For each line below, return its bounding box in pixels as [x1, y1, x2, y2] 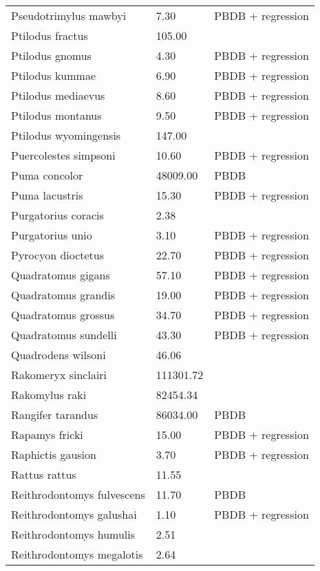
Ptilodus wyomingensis [11, 127, 121, 143]
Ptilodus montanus [11, 107, 102, 123]
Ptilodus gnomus [11, 47, 92, 63]
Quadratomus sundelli [11, 327, 117, 343]
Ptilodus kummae [11, 67, 96, 83]
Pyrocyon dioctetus [11, 247, 105, 263]
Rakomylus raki [11, 387, 87, 402]
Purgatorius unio [11, 227, 92, 243]
